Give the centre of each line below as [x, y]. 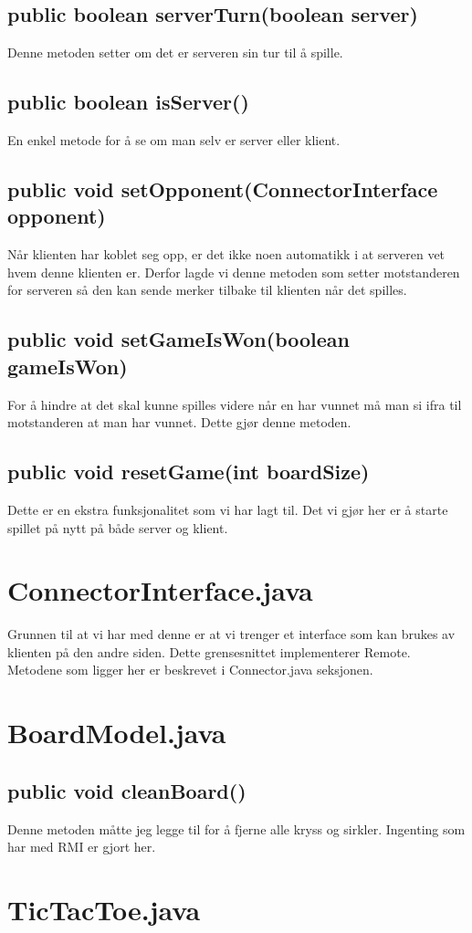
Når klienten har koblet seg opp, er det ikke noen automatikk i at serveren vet [226, 254]
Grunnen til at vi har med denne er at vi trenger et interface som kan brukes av [231, 634]
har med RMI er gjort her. [82, 847]
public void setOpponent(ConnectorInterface [223, 189]
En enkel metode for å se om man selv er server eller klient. [174, 140]
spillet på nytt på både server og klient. [118, 527]
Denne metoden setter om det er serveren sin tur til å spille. [175, 52]
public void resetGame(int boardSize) [189, 472]
